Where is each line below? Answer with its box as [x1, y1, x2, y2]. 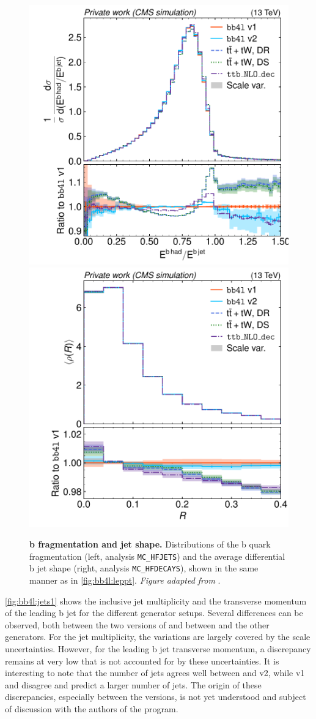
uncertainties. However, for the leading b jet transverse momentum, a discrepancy [5, 642, 311, 655]
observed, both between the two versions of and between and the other [5, 618, 270, 631]
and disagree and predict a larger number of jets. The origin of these [5, 678, 262, 691]
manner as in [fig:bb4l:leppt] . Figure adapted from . [29, 574, 221, 587]
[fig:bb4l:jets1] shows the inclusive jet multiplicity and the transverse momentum [5, 594, 307, 607]
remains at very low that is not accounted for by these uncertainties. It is [5, 654, 279, 667]
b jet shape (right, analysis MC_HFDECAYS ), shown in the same [29, 562, 259, 574]
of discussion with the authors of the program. [5, 702, 178, 715]
